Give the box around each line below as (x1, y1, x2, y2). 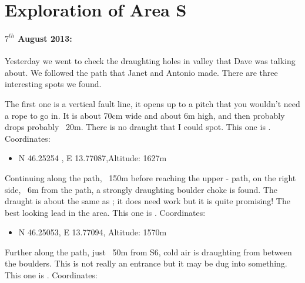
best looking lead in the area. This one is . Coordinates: (5, 206, 206, 218)
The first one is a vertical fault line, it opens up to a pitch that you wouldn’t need (5, 97, 300, 109)
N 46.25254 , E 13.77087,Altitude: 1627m (18, 152, 167, 164)
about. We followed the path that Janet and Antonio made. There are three (5, 66, 278, 78)
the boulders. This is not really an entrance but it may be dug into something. (5, 257, 287, 269)
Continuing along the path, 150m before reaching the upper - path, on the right (5, 171, 296, 184)
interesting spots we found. (5, 78, 102, 90)
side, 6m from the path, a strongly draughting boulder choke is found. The (5, 183, 277, 195)
